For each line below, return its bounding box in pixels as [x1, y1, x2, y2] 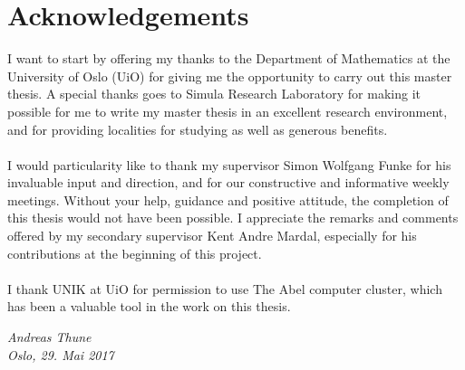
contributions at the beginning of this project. [7, 243, 262, 262]
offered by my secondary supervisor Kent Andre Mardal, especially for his [7, 226, 417, 245]
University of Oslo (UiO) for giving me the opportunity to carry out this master [7, 66, 452, 85]
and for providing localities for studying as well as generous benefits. [7, 119, 388, 138]
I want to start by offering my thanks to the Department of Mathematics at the [7, 49, 450, 68]
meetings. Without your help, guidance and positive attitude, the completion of [7, 190, 449, 209]
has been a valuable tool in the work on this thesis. [7, 297, 291, 316]
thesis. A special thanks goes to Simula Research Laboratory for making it [7, 84, 421, 103]
